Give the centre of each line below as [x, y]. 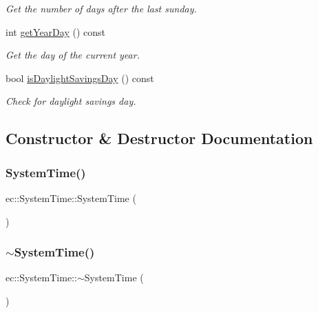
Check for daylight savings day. [71, 101]
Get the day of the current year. [73, 55]
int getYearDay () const [55, 31]
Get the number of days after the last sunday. [101, 8]
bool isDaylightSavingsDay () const [80, 78]
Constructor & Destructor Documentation [159, 138]
